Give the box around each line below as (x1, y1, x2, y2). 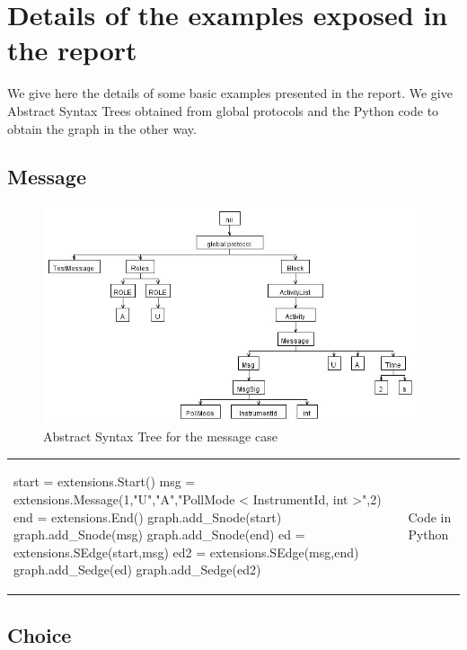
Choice (7, 620, 72, 648)
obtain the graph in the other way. (7, 119, 197, 138)
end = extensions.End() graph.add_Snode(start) (13, 507, 282, 526)
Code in (408, 507, 452, 526)
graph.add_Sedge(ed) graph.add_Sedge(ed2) (13, 560, 261, 579)
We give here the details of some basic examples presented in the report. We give (7, 84, 453, 102)
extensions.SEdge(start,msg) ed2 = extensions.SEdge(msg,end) (13, 542, 359, 561)
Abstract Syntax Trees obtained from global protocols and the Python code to (7, 101, 439, 120)
